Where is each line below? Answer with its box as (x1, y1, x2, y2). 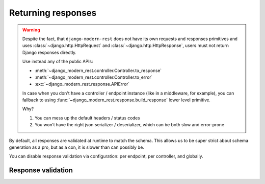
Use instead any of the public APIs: (22, 59, 93, 65)
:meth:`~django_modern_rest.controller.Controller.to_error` (34, 74, 153, 80)
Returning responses (9, 7, 97, 18)
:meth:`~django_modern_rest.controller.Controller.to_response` (34, 68, 162, 73)
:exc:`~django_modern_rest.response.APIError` (34, 81, 130, 87)
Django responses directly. (22, 49, 77, 55)
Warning (22, 27, 40, 33)
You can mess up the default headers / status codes (34, 115, 140, 121)
